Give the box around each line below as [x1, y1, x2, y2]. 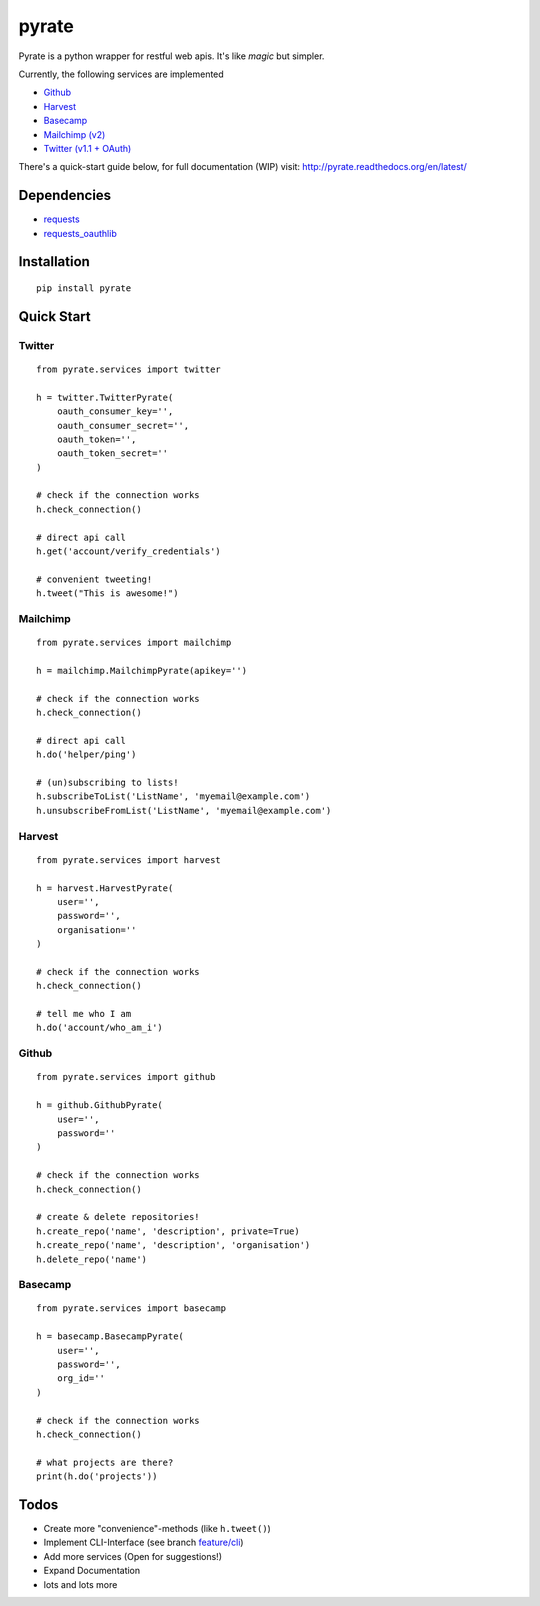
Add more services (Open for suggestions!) [43, 1550, 223, 1562]
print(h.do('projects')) [36, 1471, 158, 1482]
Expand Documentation [43, 1565, 141, 1577]
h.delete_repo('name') [36, 1253, 148, 1265]
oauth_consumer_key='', [56, 406, 174, 417]
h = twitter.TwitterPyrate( [36, 391, 174, 403]
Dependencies [18, 187, 112, 204]
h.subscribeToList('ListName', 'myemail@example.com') [36, 791, 311, 802]
